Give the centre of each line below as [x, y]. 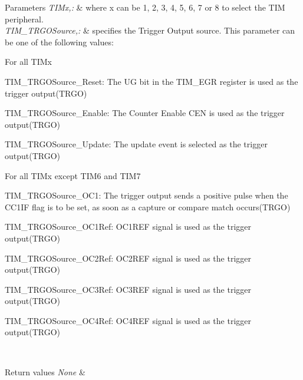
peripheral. [24, 19]
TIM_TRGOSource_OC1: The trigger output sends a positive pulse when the [146, 195]
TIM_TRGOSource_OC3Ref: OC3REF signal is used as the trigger [128, 289]
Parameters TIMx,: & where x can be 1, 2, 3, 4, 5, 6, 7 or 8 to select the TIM [145, 7]
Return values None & [45, 371]
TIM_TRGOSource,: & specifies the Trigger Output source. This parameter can [150, 30]
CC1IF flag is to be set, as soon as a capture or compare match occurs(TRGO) [148, 206]
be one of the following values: [59, 42]
